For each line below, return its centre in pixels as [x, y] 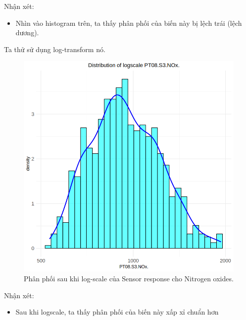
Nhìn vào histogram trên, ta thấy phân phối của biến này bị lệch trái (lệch [129, 23]
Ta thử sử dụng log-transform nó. [55, 49]
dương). [27, 32]
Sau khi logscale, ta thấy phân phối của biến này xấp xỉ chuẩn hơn [117, 312]
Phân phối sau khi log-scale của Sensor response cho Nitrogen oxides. [129, 278]
